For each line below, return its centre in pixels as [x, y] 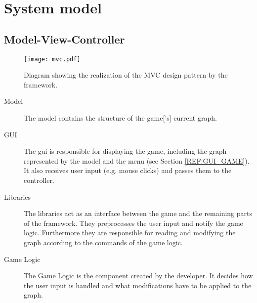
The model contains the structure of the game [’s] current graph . [120, 118]
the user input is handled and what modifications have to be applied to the [138, 285]
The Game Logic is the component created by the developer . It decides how [138, 276]
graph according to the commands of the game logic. [103, 242]
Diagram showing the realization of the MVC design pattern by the [126, 75]
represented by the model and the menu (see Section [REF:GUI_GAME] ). [137, 160]
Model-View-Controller [64, 39]
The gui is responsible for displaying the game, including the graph [125, 151]
